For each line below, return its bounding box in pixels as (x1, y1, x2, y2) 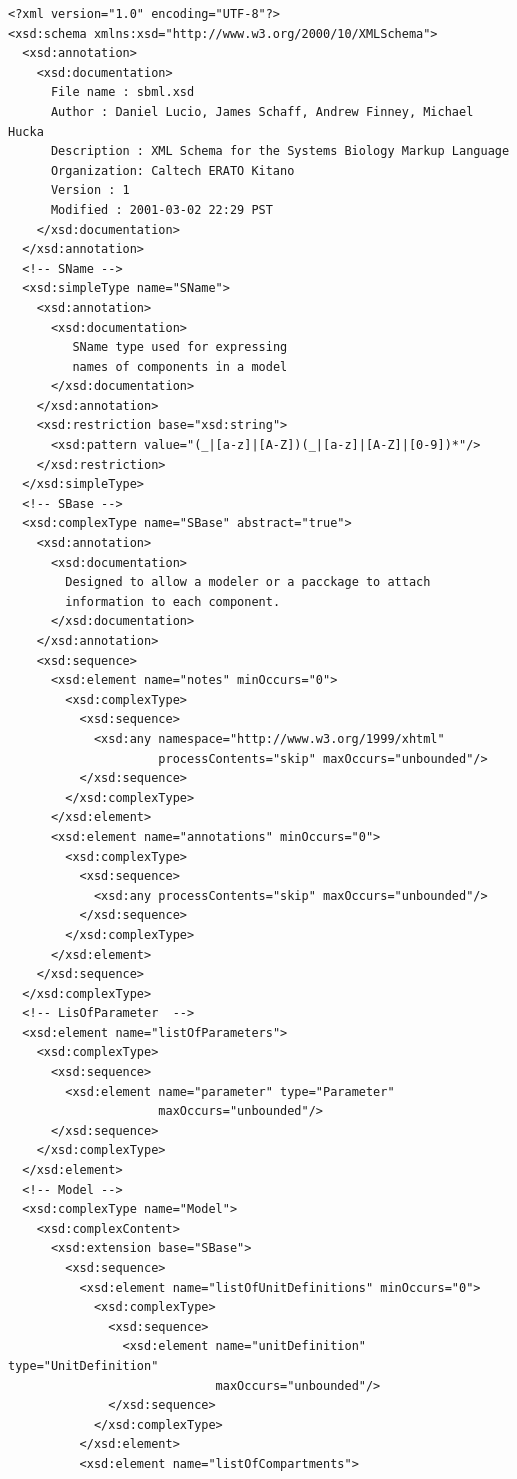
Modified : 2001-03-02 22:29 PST (50, 202, 273, 217)
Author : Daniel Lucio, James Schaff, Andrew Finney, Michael (50, 104, 474, 119)
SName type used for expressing (72, 340, 288, 355)
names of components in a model (72, 359, 288, 374)
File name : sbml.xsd (50, 85, 195, 100)
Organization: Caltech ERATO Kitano (50, 163, 295, 178)
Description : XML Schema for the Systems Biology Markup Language (50, 144, 510, 159)
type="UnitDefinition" (8, 1358, 159, 1373)
